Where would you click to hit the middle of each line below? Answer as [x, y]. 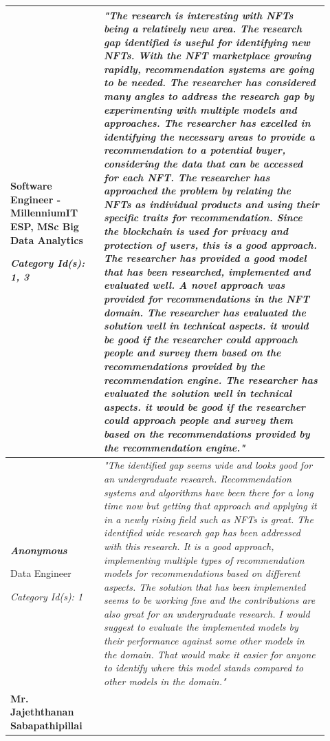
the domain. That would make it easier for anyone [210, 654]
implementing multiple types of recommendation [204, 559]
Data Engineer [41, 573]
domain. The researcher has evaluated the [205, 312]
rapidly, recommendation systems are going [209, 69]
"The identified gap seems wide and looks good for [208, 465]
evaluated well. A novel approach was [195, 285]
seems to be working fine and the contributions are [210, 600]
